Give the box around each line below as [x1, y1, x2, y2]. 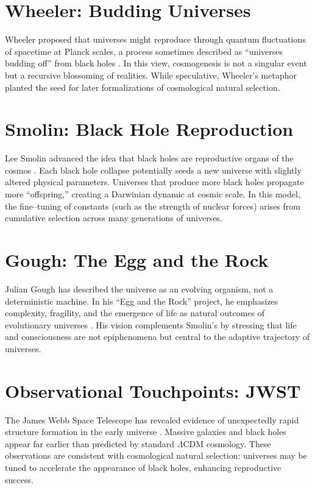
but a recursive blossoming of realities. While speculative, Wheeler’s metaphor [5, 68, 297, 81]
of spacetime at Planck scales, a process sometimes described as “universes [5, 44, 283, 57]
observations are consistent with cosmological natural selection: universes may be [5, 449, 307, 462]
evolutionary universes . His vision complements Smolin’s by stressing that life [5, 318, 297, 331]
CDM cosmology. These [183, 437, 271, 450]
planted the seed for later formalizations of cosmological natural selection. [5, 80, 280, 93]
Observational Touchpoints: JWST [5, 378, 301, 403]
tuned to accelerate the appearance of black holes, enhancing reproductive [5, 461, 281, 473]
